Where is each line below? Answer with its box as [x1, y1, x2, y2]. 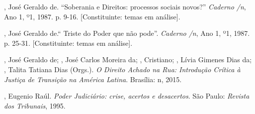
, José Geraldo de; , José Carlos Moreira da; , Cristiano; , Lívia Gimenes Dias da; [4, 54, 252, 65]
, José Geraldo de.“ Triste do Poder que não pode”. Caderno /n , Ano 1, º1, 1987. [4, 28, 250, 38]
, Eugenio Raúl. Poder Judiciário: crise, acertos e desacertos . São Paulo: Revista [4, 91, 250, 101]
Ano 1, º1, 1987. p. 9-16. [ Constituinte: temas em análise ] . [4, 11, 180, 21]
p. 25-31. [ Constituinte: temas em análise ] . [4, 37, 133, 48]
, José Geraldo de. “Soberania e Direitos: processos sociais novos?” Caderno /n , [4, 1, 246, 11]
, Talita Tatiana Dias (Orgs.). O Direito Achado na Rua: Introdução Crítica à [4, 64, 241, 74]
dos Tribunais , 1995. [4, 100, 66, 111]
